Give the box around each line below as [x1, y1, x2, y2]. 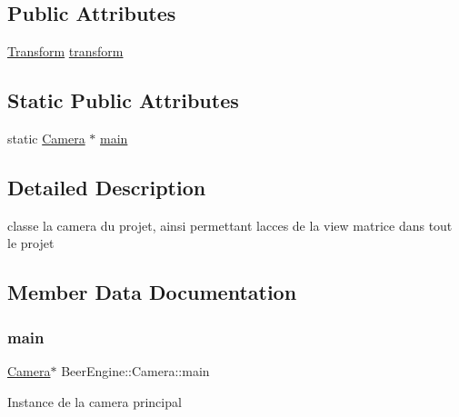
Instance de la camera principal [7, 392, 182, 411]
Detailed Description [7, 173, 206, 201]
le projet [7, 233, 55, 253]
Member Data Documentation [7, 278, 297, 306]
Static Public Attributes [7, 86, 239, 114]
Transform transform [7, 42, 124, 61]
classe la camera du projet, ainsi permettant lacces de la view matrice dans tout [7, 215, 453, 234]
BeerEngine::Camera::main [61, 361, 210, 380]
